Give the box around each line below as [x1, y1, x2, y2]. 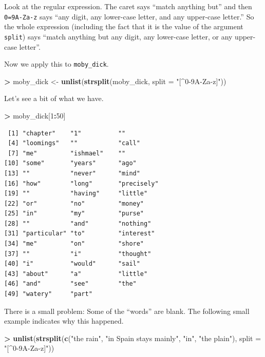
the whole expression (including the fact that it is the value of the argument [4, 21, 243, 32]
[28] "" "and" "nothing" [4, 220, 152, 227]
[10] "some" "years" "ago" [4, 160, 137, 167]
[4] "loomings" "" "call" [8, 140, 140, 147]
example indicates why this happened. [4, 315, 124, 326]
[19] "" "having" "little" [4, 190, 148, 197]
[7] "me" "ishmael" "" [8, 149, 126, 157]
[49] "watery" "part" [4, 290, 92, 298]
